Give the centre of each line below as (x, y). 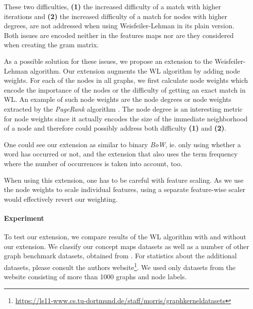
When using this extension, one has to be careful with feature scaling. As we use (124, 180)
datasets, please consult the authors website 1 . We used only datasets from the (120, 266)
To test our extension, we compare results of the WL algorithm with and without (125, 237)
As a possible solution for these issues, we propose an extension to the (108, 61)
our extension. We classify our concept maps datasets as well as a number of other (126, 246)
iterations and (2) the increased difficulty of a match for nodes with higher (116, 16)
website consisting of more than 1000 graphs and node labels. (95, 277)
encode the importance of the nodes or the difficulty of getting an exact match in (125, 89)
